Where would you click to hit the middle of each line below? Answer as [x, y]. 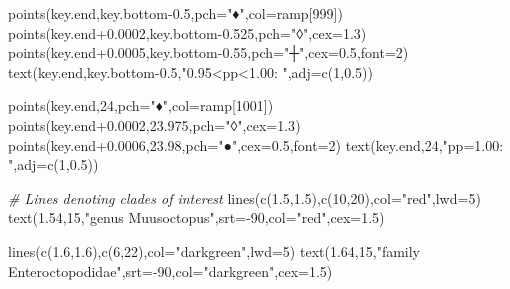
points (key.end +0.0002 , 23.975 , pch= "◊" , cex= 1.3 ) [154, 124]
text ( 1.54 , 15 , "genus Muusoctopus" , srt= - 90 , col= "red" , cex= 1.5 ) [196, 217]
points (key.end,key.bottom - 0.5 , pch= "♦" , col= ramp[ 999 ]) [175, 13]
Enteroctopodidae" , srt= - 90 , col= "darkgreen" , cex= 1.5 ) [170, 270]
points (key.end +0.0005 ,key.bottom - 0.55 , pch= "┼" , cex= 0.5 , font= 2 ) [208, 52]
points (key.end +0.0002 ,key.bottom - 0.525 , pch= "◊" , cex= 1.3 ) [187, 32]
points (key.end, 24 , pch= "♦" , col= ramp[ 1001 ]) [141, 105]
